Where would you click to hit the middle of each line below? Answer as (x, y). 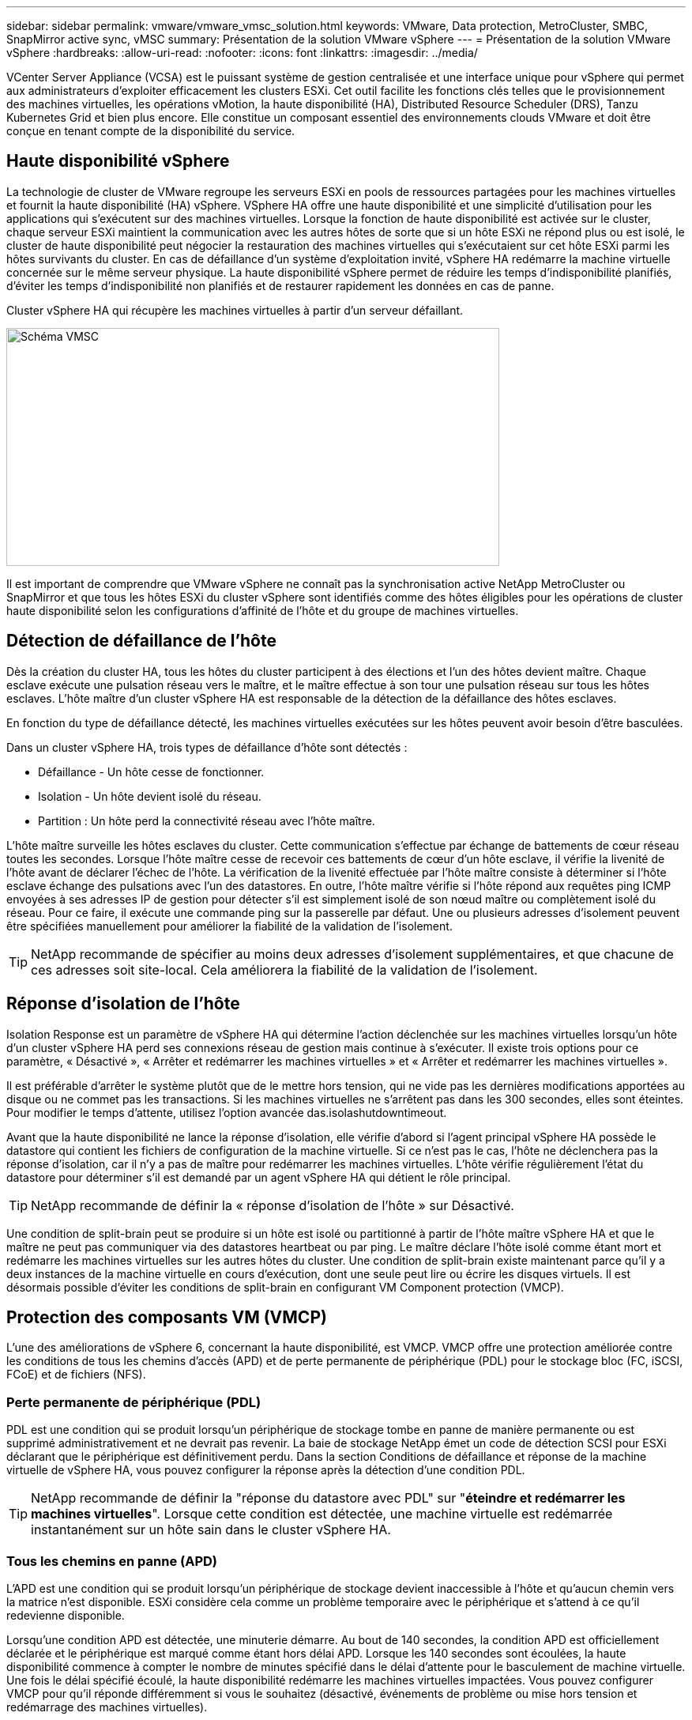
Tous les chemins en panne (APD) (112, 1561)
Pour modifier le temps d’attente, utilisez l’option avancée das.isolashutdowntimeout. (227, 1112)
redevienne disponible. (66, 1615)
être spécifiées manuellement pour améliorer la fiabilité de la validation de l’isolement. (229, 926)
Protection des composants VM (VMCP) (167, 1317)
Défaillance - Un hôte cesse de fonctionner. (151, 771)
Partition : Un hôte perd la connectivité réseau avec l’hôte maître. (207, 820)
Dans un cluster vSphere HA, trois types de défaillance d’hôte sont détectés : (207, 747)
